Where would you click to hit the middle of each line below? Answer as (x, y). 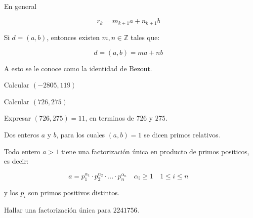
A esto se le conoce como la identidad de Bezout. (78, 68)
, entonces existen (73, 37)
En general (20, 6)
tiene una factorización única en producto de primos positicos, (155, 151)
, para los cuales (81, 135)
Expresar (18, 118)
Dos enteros (22, 135)
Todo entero (22, 151)
